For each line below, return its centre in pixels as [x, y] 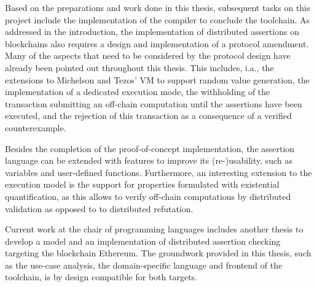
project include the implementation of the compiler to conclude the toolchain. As [157, 19]
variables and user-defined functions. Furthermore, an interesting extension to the [158, 172]
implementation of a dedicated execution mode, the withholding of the [138, 92]
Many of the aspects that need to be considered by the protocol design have [148, 55]
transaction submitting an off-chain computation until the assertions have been [154, 103]
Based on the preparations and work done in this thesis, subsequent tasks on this [158, 7]
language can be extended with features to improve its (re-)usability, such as [149, 160]
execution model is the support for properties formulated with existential [142, 184]
